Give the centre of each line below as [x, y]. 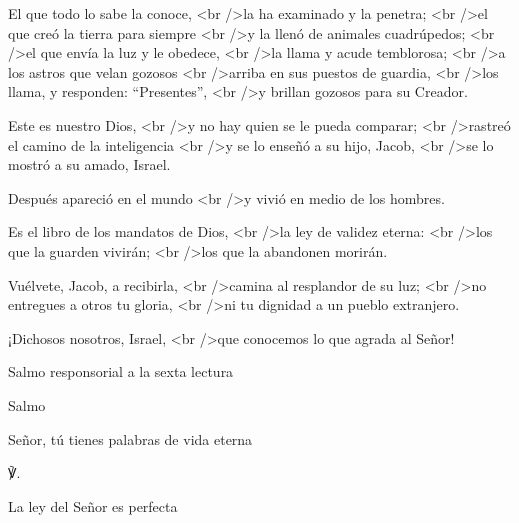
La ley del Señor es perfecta [93, 505]
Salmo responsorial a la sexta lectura [121, 371]
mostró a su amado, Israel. [89, 164]
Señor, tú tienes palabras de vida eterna [130, 438]
